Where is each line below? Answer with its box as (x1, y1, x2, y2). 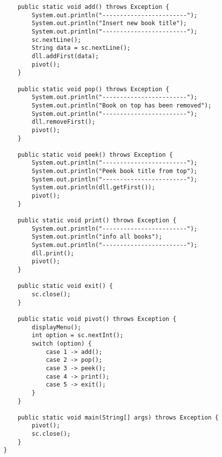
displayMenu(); (32, 323, 81, 331)
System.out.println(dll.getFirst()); (32, 184, 156, 191)
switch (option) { (32, 340, 92, 347)
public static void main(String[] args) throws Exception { (17, 414, 219, 421)
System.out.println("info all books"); (32, 233, 162, 241)
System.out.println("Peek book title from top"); (32, 168, 198, 175)
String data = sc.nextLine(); (32, 44, 130, 52)
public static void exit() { (17, 282, 113, 290)
